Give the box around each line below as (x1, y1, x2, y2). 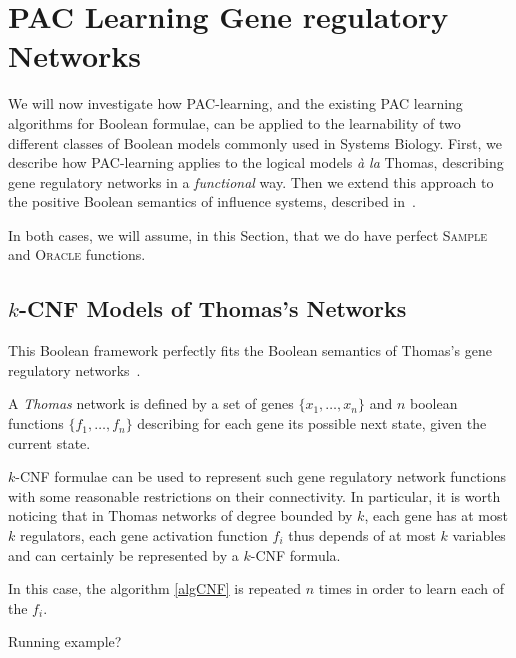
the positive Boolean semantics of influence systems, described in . (8, 191, 416, 212)
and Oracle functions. (8, 244, 146, 265)
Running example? (8, 631, 122, 652)
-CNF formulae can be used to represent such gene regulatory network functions (15, 466, 507, 487)
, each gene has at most (364, 505, 508, 526)
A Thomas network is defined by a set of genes (8, 393, 294, 414)
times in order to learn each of (318, 578, 504, 599)
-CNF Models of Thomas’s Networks (18, 293, 407, 324)
